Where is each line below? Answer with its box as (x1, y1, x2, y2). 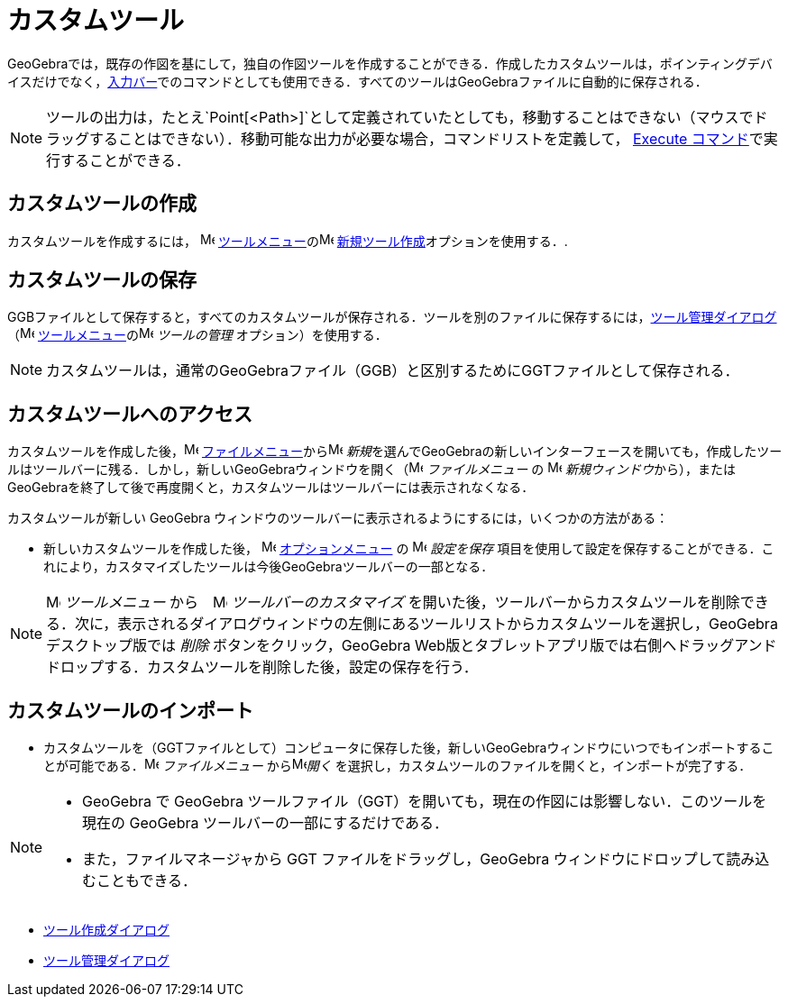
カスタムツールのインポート (7, 698, 253, 722)
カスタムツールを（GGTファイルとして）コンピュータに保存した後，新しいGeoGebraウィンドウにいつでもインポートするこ (43, 740, 774, 756)
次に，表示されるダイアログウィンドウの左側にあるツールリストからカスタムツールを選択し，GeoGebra (75, 615, 778, 634)
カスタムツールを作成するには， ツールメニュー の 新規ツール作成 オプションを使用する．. (7, 233, 568, 249)
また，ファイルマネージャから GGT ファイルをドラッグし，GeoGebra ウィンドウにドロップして (82, 850, 727, 869)
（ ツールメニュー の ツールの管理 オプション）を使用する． (7, 327, 388, 343)
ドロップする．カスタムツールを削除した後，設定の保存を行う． (46, 658, 478, 677)
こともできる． (96, 872, 197, 890)
